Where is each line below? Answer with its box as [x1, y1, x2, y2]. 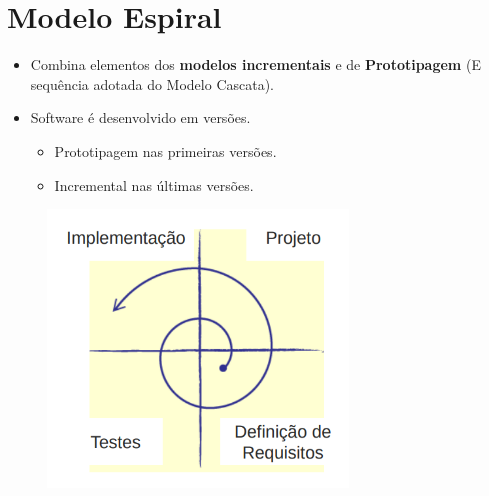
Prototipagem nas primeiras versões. [54, 140, 277, 161]
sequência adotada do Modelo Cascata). [30, 73, 275, 94]
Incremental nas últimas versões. [54, 174, 254, 195]
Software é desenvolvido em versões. [30, 107, 251, 128]
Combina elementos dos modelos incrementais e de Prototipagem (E [30, 54, 481, 75]
